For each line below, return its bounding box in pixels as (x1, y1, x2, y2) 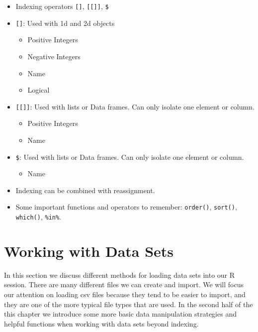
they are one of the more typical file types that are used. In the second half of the (4, 299, 253, 309)
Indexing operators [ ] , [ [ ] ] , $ (15, 1, 109, 11)
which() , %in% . (15, 212, 62, 222)
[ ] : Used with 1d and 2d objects (15, 17, 115, 28)
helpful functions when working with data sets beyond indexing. (4, 318, 199, 329)
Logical (27, 85, 50, 95)
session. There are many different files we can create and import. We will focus (4, 279, 244, 290)
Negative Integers (27, 51, 81, 61)
